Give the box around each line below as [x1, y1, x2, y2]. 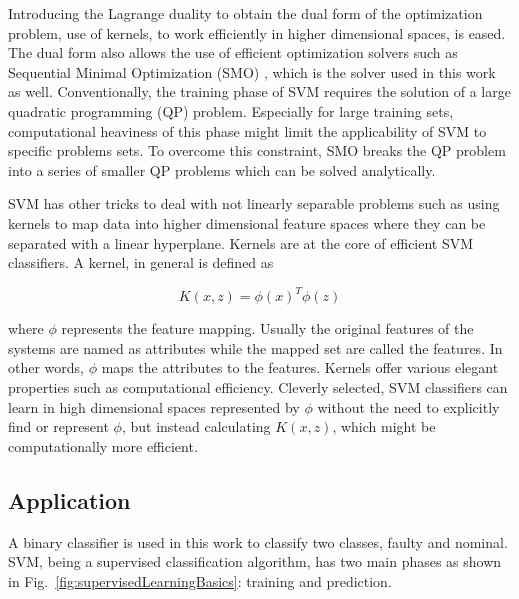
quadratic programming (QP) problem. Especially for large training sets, [8, 100, 454, 121]
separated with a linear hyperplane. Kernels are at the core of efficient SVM [8, 232, 474, 253]
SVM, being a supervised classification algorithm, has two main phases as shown [8, 551, 502, 572]
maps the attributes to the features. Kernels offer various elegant [101, 357, 499, 378]
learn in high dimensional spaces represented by [8, 396, 300, 417]
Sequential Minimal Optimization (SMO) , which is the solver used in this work [8, 61, 496, 82]
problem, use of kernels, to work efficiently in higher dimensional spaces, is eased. [8, 22, 506, 43]
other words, [8, 357, 84, 378]
